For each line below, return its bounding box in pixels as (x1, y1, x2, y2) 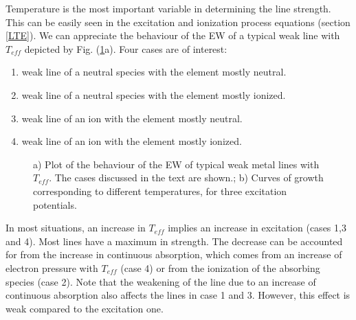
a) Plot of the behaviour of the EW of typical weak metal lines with (33, 157, 320, 171)
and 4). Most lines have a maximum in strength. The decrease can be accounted (5, 233, 343, 248)
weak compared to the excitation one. (5, 301, 164, 315)
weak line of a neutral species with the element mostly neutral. (21, 65, 287, 79)
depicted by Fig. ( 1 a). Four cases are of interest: (24, 41, 227, 56)
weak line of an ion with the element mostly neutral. (21, 111, 243, 125)
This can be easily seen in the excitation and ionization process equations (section (5, 14, 351, 29)
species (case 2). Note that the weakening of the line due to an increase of (5, 274, 316, 288)
